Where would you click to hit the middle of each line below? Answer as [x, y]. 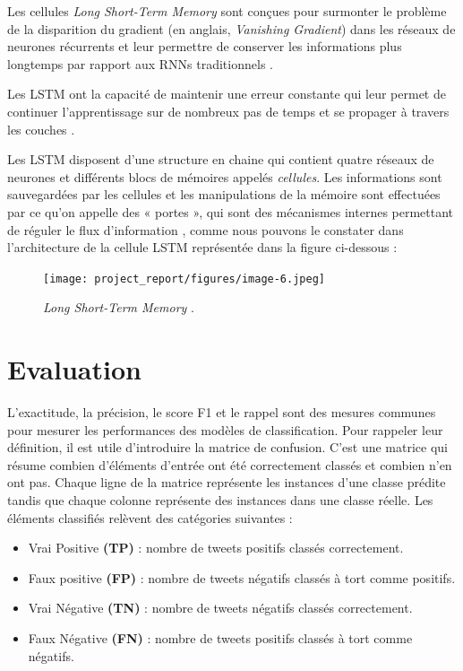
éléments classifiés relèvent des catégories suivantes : [150, 517]
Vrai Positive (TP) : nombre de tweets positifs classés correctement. [216, 548]
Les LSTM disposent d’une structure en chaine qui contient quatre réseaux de [221, 159]
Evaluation [74, 369]
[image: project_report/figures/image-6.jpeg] [184, 279]
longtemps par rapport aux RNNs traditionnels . [140, 63]
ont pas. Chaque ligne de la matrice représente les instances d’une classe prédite [227, 482]
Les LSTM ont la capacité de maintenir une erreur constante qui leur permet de [227, 94]
